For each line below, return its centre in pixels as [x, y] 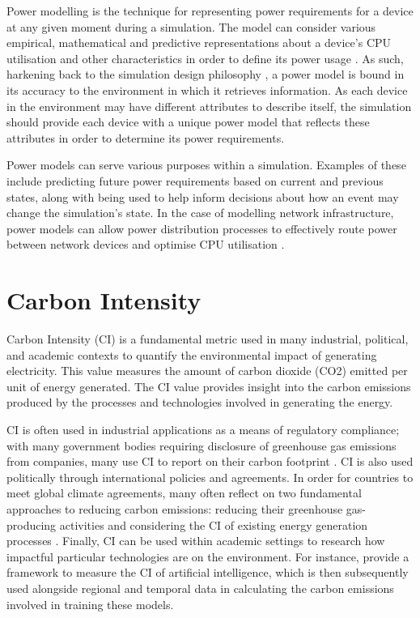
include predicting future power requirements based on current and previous [195, 180]
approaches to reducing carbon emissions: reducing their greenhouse [175, 508]
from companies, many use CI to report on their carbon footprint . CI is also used [210, 461]
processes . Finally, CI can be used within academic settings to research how [196, 541]
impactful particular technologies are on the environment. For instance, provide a [208, 556]
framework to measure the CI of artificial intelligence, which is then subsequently [208, 572]
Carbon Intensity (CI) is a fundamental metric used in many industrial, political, [208, 339]
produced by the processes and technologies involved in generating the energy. [200, 402]
